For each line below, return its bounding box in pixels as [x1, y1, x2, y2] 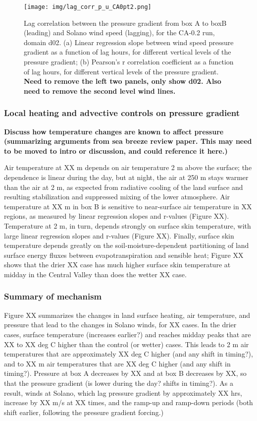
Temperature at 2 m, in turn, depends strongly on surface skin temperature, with [4, 220, 251, 231]
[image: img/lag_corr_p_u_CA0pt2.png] [24, 3, 152, 10]
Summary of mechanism [4, 290, 102, 302]
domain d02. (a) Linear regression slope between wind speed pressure [24, 37, 234, 47]
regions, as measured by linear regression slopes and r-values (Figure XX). [4, 211, 229, 221]
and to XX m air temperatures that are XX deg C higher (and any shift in [4, 358, 231, 368]
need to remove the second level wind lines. [24, 85, 176, 96]
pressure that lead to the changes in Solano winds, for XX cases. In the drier [4, 319, 237, 330]
